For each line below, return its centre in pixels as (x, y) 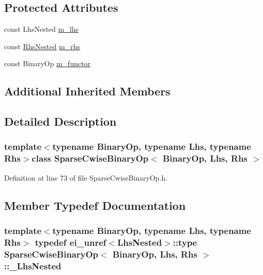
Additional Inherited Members (87, 91)
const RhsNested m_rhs (42, 46)
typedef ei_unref (71, 242)
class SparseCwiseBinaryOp (90, 158)
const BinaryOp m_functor (47, 63)
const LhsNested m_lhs (41, 29)
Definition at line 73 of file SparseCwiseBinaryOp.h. (86, 177)
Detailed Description (60, 121)
